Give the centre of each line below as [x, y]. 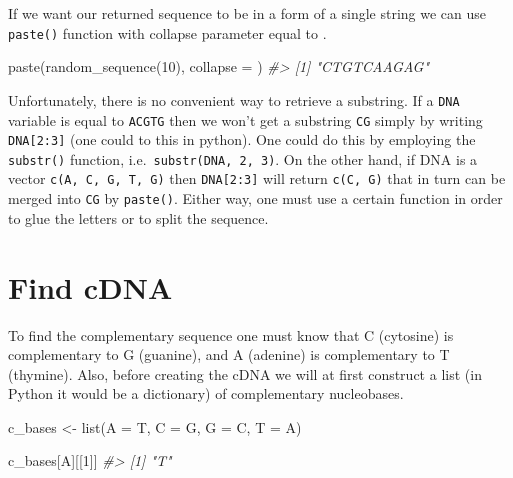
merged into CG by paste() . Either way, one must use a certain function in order [255, 198]
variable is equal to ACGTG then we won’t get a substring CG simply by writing [245, 119]
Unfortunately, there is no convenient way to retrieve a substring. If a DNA [234, 99]
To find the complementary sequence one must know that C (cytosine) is [231, 334]
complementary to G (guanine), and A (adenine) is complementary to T [229, 354]
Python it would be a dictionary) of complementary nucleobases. [206, 393]
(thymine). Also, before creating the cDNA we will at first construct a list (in [245, 373]
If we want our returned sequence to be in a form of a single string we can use [247, 13]
